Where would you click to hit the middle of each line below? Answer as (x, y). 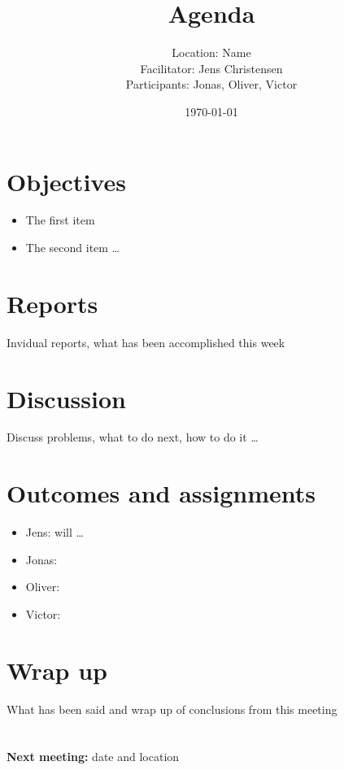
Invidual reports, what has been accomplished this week (146, 342)
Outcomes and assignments (161, 493)
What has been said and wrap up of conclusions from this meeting (172, 709)
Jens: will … (54, 532)
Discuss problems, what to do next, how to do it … (133, 437)
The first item (60, 220)
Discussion (66, 398)
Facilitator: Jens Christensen (211, 68)
